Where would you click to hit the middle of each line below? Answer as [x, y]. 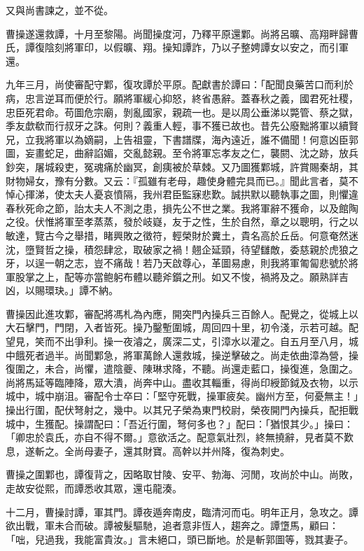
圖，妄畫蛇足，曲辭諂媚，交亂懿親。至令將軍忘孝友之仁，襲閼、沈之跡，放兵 [182, 153]
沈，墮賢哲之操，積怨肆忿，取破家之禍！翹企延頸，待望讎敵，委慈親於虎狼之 [182, 249]
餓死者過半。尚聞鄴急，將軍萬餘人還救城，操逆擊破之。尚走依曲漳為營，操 [187, 355]
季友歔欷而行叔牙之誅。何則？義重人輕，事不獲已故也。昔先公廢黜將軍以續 [177, 126]
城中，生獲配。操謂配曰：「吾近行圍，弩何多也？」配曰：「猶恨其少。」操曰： [180, 423]
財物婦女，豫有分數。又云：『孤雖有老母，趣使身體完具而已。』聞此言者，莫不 [182, 180]
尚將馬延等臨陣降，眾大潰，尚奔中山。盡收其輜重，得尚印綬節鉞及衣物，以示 [182, 382]
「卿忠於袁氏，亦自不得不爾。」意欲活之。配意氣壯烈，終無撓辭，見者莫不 [175, 437]
